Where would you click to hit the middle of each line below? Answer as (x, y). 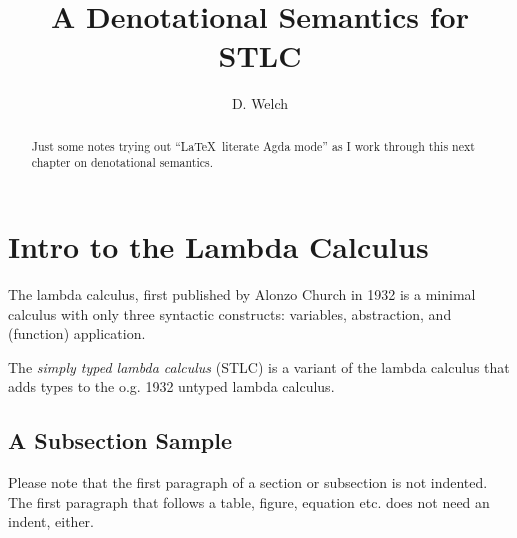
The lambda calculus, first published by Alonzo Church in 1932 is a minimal (242, 293)
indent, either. (51, 521)
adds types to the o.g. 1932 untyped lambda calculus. (171, 386)
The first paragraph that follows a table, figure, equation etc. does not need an (249, 501)
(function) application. (77, 333)
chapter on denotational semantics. (122, 162)
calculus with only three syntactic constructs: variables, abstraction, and (230, 313)
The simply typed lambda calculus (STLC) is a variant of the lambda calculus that (259, 366)
